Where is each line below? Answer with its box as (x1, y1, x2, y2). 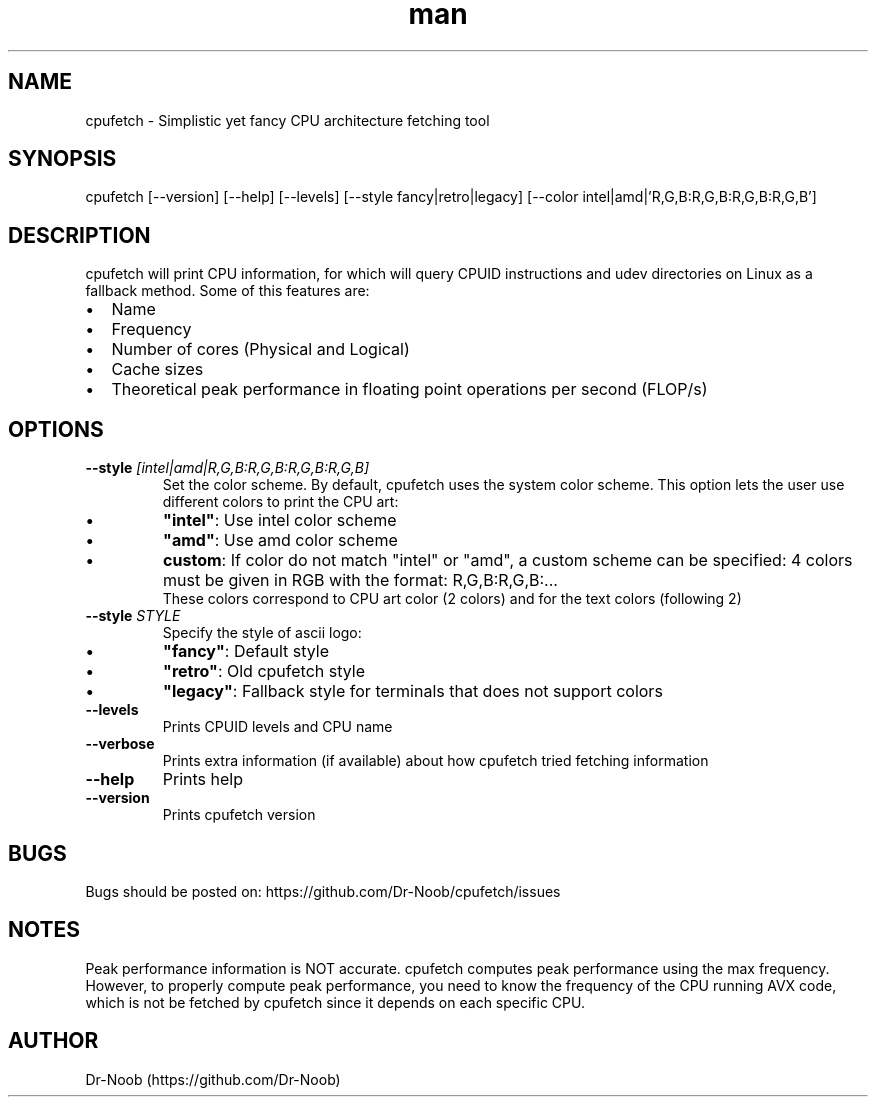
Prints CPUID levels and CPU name (162, 718, 393, 736)
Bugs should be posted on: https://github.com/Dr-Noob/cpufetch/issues (85, 882, 561, 900)
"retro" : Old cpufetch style (163, 661, 366, 682)
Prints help (162, 769, 243, 790)
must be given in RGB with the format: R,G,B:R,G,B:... (163, 570, 558, 591)
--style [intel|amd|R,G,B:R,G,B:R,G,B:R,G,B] (85, 459, 370, 477)
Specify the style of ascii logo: (162, 624, 362, 642)
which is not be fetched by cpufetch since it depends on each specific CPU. (85, 993, 586, 1011)
